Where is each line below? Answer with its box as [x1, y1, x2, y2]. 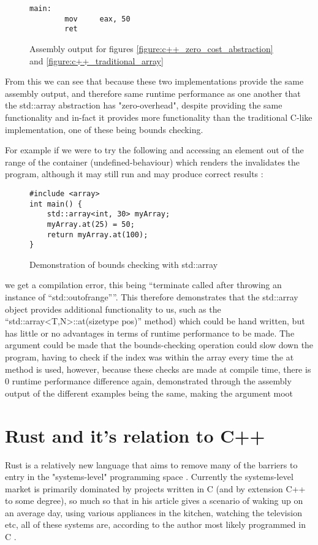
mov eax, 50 [64, 14, 131, 23]
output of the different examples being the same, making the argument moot [5, 386, 293, 399]
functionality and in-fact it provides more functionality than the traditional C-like [5, 110, 312, 123]
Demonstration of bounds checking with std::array [29, 257, 218, 270]
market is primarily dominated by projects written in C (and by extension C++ [5, 482, 306, 495]
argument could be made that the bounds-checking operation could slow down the [5, 338, 314, 351]
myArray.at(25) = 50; [47, 219, 135, 229]
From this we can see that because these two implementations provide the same [5, 75, 304, 88]
